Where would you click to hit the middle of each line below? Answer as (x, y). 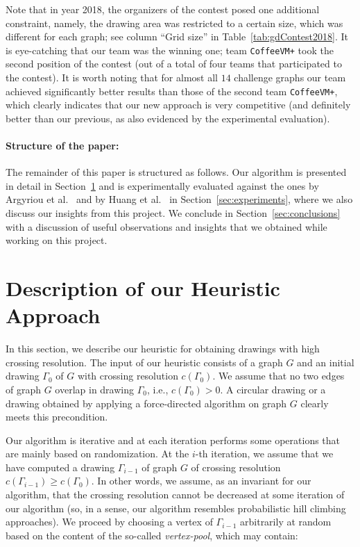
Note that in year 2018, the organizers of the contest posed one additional (163, 9)
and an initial (326, 362)
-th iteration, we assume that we (264, 454)
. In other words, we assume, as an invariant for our (201, 481)
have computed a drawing (60, 467)
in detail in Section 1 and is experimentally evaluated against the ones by (162, 185)
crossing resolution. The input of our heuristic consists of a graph (144, 362)
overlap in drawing (95, 389)
